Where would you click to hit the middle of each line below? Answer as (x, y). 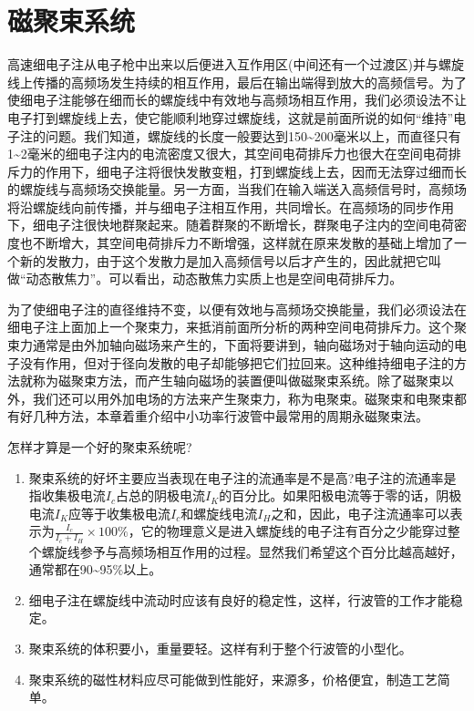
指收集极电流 (67, 495)
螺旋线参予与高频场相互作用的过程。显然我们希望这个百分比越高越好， (252, 551)
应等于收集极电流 (120, 513)
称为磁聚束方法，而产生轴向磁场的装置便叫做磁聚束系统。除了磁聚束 (237, 381)
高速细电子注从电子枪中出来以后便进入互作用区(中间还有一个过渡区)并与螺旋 (236, 64)
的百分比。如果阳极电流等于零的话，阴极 (340, 495)
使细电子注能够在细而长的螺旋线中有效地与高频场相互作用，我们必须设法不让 (237, 100)
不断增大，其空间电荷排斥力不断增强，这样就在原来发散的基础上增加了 (243, 243)
